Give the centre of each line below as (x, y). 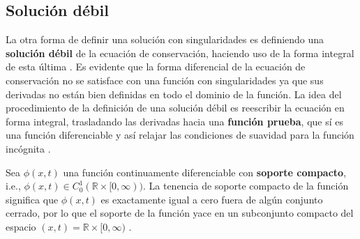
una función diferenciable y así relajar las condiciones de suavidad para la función (180, 135)
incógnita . (28, 148)
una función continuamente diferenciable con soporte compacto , (205, 172)
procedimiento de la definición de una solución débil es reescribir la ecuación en (175, 108)
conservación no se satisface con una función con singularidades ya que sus (165, 80)
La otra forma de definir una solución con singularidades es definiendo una (165, 39)
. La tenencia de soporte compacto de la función (246, 186)
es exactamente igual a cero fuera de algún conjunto (212, 199)
